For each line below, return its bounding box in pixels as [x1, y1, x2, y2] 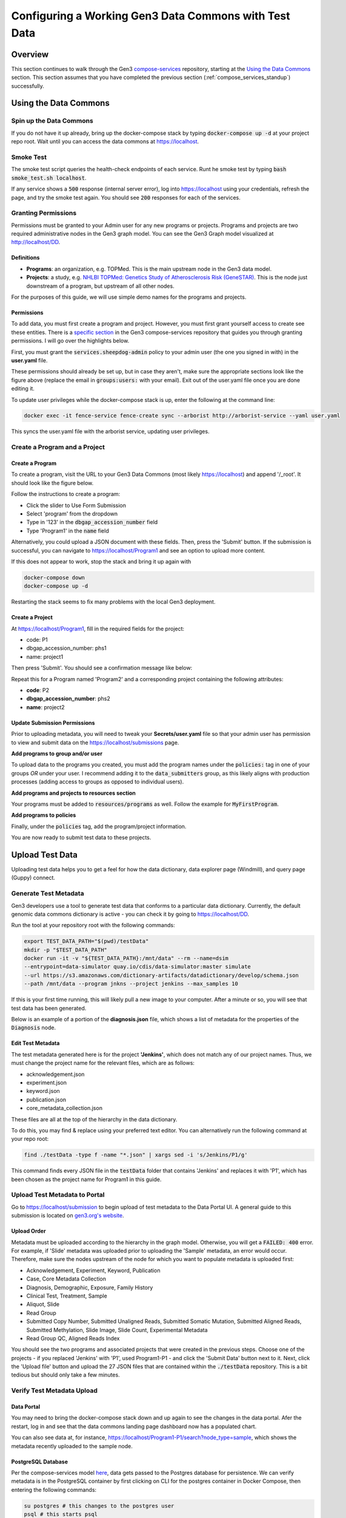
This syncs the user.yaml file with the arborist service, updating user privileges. [11, 428, 210, 435]
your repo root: [11, 1135, 49, 1143]
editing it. [11, 385, 35, 392]
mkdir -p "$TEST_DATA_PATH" [24, 946, 107, 953]
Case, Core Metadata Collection [26, 1275, 106, 1282]
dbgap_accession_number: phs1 [26, 644, 107, 652]
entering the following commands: [11, 1486, 97, 1493]
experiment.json [26, 1078, 67, 1086]
